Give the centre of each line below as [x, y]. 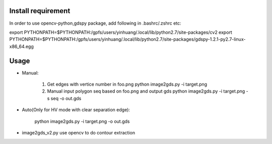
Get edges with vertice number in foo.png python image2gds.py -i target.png [127, 84]
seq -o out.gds [66, 98]
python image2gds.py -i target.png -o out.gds [82, 121]
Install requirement [40, 11]
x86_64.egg [21, 46]
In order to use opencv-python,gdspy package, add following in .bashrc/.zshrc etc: [95, 23]
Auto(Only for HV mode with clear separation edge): [76, 110]
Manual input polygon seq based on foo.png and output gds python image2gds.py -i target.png [146, 91]
